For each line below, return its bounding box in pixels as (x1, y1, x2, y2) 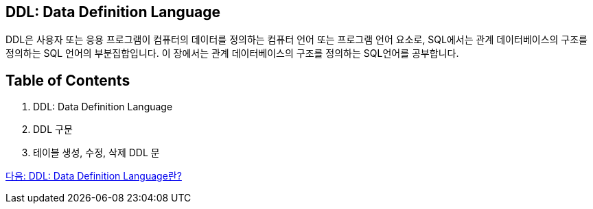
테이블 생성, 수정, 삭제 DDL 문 (33, 147, 160, 159)
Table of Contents (5, 71, 130, 89)
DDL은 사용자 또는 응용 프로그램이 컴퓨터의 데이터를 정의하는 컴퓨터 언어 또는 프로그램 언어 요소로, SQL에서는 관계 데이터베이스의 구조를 (5, 34, 588, 46)
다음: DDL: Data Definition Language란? (5, 170, 182, 182)
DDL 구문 (33, 123, 73, 136)
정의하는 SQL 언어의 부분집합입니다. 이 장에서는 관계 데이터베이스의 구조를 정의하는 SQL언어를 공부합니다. (5, 47, 459, 60)
